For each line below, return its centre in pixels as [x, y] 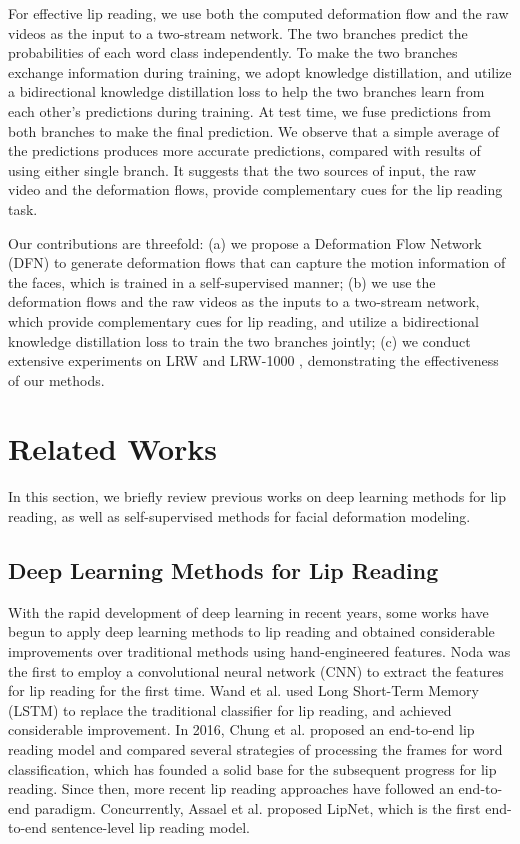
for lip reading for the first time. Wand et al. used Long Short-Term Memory [243, 690]
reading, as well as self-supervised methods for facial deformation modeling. [239, 516]
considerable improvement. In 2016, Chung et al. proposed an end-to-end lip [241, 729]
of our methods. [56, 379]
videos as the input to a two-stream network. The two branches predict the [238, 32]
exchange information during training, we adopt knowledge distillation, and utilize [260, 71]
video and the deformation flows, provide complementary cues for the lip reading [255, 189]
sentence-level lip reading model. [150, 827]
